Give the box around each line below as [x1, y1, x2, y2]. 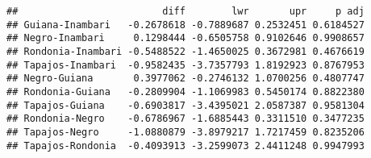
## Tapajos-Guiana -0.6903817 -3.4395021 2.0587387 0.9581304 [6, 99, 365, 111]
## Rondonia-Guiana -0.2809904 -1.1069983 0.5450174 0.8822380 [6, 85, 365, 98]
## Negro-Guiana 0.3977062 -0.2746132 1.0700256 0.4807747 [6, 73, 365, 85]
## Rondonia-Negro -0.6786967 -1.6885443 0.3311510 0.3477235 [6, 113, 365, 125]
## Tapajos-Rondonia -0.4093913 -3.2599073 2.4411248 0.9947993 [6, 139, 365, 152]
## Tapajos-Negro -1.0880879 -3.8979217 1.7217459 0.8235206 [6, 126, 365, 138]
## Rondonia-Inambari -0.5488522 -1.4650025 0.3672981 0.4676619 [6, 45, 365, 57]
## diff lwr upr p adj [6, 6, 365, 17]
